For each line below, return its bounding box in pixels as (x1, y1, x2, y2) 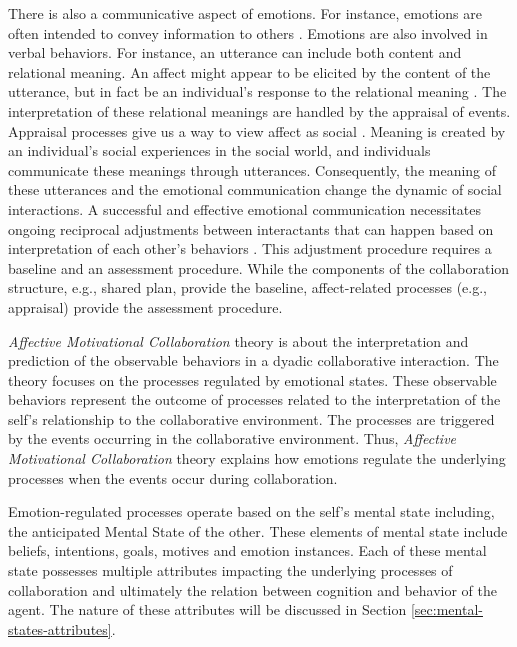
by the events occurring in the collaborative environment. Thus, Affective (8, 428, 457, 449)
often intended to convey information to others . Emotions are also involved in (8, 22, 488, 43)
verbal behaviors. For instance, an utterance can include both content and (8, 42, 462, 63)
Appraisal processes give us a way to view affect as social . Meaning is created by (8, 120, 506, 141)
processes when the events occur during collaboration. (8, 467, 338, 488)
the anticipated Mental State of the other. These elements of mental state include (8, 520, 508, 541)
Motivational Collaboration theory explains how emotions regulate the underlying (8, 448, 506, 469)
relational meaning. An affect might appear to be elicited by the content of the (8, 61, 491, 82)
